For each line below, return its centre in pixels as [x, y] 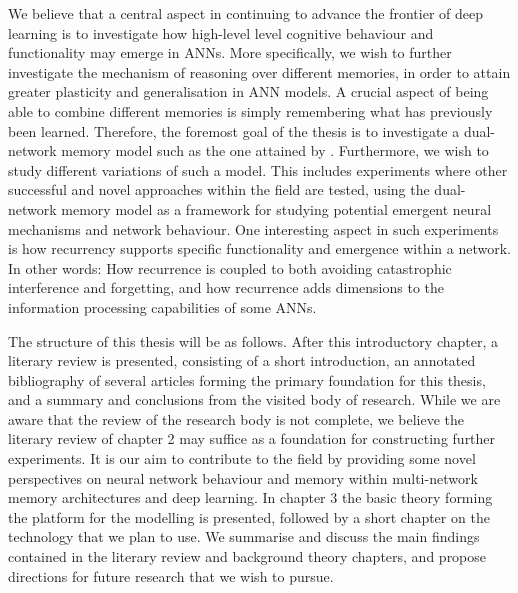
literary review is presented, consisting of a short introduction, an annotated [242, 360]
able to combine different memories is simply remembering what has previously [250, 110]
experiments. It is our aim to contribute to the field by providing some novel [242, 458]
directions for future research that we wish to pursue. [171, 575]
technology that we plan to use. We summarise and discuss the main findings [244, 536]
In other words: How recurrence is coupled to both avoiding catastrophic [230, 267]
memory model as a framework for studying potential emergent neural [276, 208]
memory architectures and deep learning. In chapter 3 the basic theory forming [250, 497]
